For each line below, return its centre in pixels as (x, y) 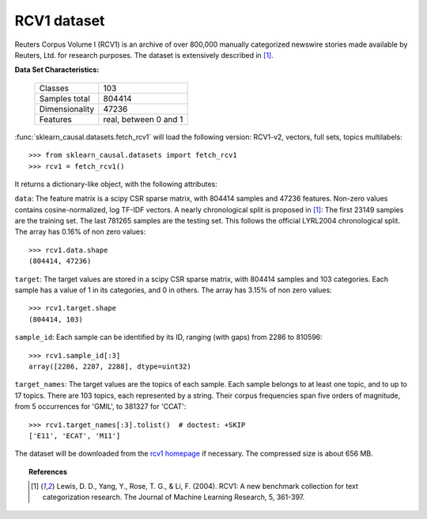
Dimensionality (67, 109)
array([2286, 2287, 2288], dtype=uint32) (110, 366)
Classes (54, 88)
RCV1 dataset (60, 21)
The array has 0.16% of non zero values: (80, 232)
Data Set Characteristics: (57, 70)
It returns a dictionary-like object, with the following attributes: (116, 184)
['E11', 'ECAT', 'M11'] (75, 435)
